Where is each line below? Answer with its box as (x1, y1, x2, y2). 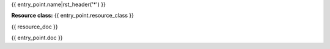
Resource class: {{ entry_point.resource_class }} (11, 12, 134, 19)
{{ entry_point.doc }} (11, 34, 64, 42)
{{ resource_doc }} (11, 23, 58, 30)
